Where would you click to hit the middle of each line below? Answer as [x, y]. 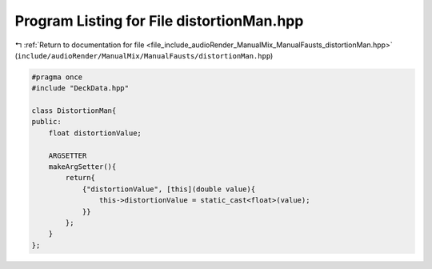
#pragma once [57, 77]
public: [46, 122]
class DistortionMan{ [74, 111]
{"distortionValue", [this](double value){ [169, 189]
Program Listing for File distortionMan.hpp [159, 21]
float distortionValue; [95, 133]
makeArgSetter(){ [82, 167]
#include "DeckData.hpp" [80, 88]
